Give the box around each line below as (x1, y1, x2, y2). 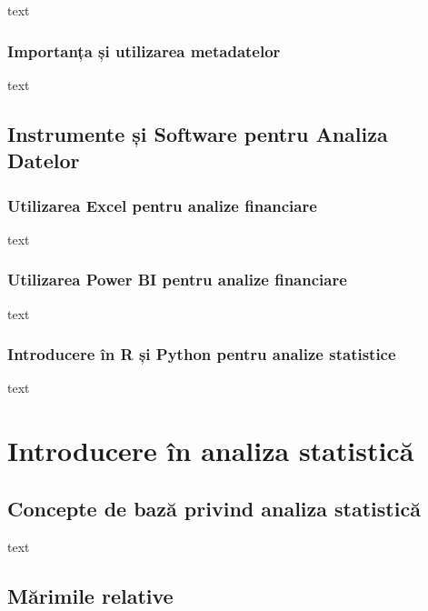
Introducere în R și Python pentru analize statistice (7, 343, 396, 366)
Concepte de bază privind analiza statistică (7, 494, 421, 522)
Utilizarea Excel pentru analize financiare (7, 194, 317, 216)
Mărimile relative (7, 581, 174, 609)
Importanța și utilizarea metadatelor (7, 39, 281, 62)
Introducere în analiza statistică (7, 432, 414, 469)
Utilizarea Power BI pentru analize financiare (7, 268, 347, 291)
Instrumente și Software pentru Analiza (7, 119, 388, 147)
